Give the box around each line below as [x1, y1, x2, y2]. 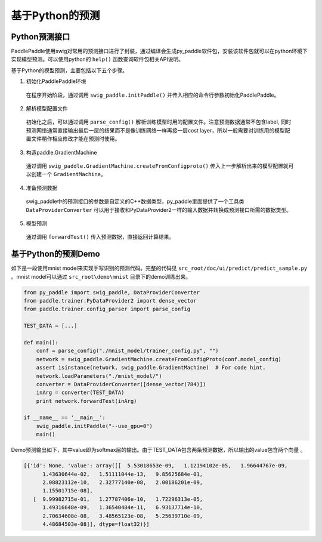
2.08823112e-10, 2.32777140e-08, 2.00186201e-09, [42, 479, 203, 486]
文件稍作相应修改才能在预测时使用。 [30, 135, 120, 143]
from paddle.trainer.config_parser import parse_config [23, 306, 191, 313]
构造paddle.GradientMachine [26, 149, 97, 156]
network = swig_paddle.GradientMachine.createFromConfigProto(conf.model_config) [36, 356, 281, 362]
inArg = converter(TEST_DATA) [36, 389, 125, 396]
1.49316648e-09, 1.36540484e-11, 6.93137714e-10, [42, 504, 203, 511]
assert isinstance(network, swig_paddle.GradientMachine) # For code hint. [36, 364, 266, 371]
